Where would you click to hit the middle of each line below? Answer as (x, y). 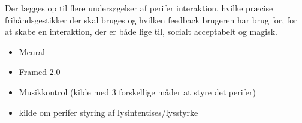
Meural (32, 51)
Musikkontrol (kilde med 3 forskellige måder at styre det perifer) (137, 91)
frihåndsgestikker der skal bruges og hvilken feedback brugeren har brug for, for (151, 19)
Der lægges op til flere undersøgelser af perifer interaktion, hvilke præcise (139, 8)
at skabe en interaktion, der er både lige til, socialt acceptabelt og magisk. (141, 31)
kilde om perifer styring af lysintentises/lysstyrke (108, 112)
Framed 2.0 (40, 72)
